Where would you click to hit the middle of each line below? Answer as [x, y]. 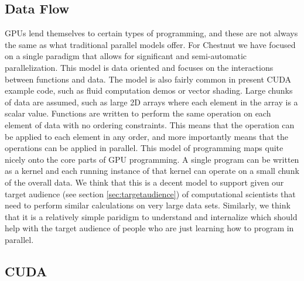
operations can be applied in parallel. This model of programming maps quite [144, 148]
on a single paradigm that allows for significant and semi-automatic [126, 56]
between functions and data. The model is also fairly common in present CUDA [148, 79]
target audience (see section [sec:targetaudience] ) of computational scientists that [150, 193]
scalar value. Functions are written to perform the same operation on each [138, 113]
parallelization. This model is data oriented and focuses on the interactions [139, 67]
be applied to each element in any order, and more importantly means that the [147, 136]
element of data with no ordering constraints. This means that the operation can [150, 124]
